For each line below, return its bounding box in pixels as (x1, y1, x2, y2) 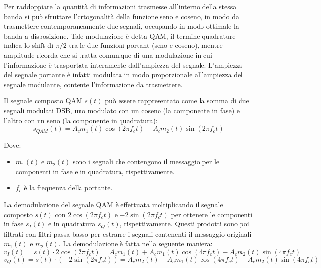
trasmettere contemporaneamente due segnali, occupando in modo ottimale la (4, 21, 239, 31)
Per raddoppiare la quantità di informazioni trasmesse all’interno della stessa (4, 1, 237, 11)
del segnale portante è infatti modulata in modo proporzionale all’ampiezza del (4, 69, 243, 80)
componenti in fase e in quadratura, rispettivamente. (15, 166, 175, 176)
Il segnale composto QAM (4, 95, 82, 106)
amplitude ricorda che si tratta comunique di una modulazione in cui (4, 49, 212, 60)
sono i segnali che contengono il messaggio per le (73, 156, 220, 167)
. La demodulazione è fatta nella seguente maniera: (58, 238, 213, 249)
